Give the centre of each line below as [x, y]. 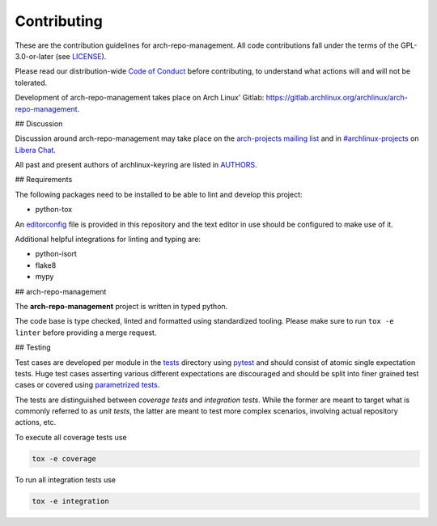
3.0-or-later [34, 56]
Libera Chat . [36, 150]
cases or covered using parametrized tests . [87, 385]
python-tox [54, 210]
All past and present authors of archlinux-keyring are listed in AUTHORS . [136, 165]
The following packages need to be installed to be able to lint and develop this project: [159, 194]
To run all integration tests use [66, 479]
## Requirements [44, 180]
